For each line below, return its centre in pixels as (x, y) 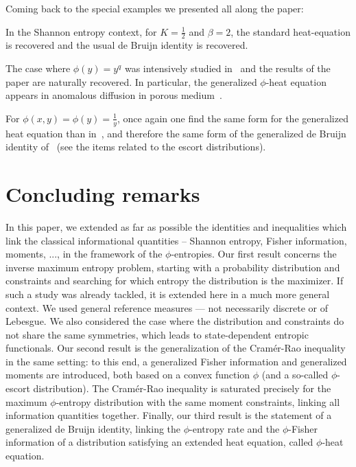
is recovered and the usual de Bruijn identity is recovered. (127, 45)
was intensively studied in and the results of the (227, 68)
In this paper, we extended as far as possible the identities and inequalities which (176, 226)
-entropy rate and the (235, 428)
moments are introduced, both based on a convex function (128, 375)
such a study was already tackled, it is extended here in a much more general (168, 294)
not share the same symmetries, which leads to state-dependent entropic (157, 334)
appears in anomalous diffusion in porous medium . (114, 95)
